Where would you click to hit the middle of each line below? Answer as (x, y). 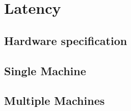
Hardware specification (66, 40)
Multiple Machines (55, 101)
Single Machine (45, 70)
